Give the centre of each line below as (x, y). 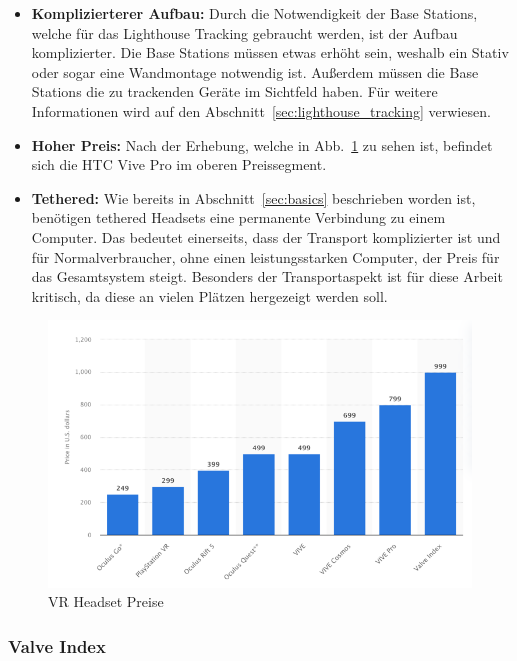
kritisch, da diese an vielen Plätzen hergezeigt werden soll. (209, 295)
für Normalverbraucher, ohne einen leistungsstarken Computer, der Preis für (265, 256)
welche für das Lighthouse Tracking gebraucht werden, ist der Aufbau (244, 32)
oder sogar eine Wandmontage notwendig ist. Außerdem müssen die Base (255, 71)
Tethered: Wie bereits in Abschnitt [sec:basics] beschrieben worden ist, (253, 197)
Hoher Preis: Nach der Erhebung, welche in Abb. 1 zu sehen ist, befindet (262, 144)
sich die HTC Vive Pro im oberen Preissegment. (179, 164)
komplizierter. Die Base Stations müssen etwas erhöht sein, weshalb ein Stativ (270, 52)
